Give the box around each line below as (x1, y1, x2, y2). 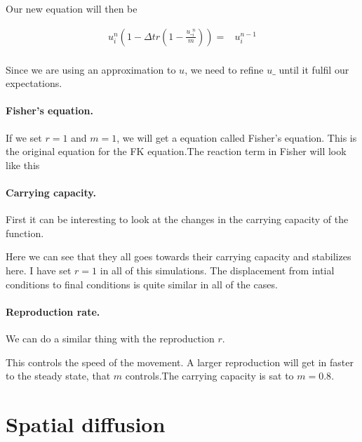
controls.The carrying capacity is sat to (125, 368, 294, 383)
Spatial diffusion (6, 409, 166, 438)
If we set (6, 130, 42, 145)
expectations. (6, 76, 62, 91)
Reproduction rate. (6, 304, 100, 319)
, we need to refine (185, 62, 264, 76)
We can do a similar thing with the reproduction (6, 330, 215, 345)
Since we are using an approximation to (6, 62, 176, 76)
